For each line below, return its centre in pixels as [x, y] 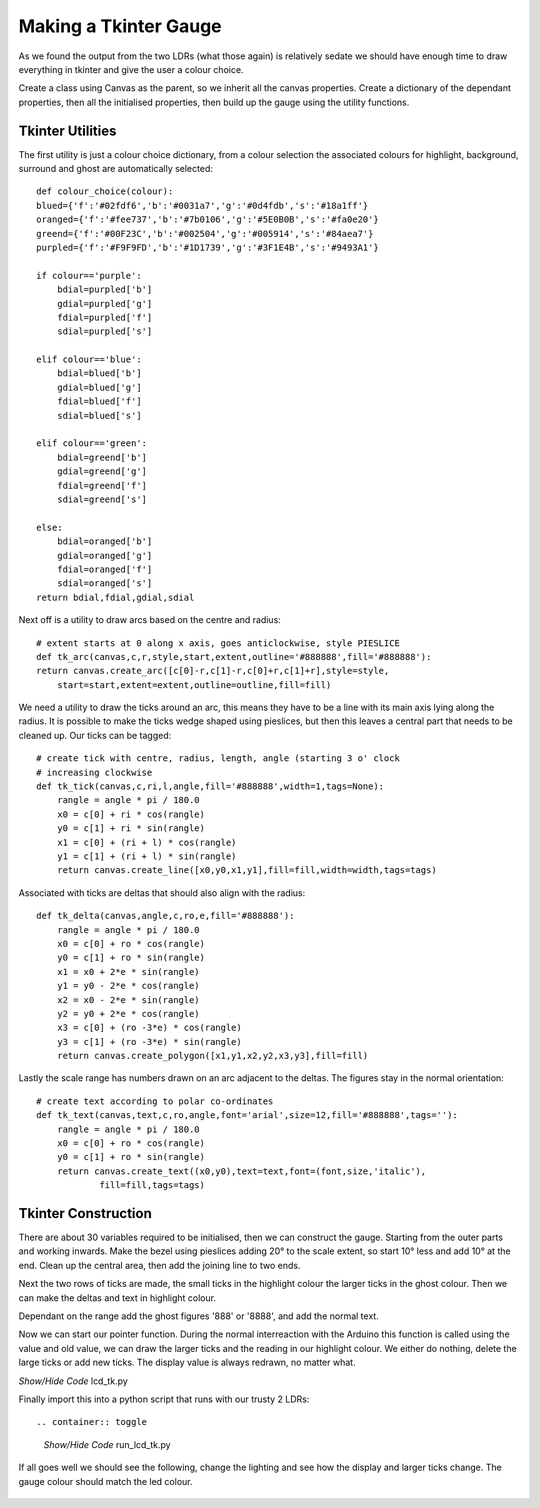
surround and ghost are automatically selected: [116, 169]
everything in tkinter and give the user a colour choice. [131, 69]
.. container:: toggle [92, 1422]
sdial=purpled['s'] [104, 331]
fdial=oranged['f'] [104, 569]
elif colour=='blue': [89, 359]
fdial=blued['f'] [99, 401]
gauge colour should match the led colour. [106, 1481]
